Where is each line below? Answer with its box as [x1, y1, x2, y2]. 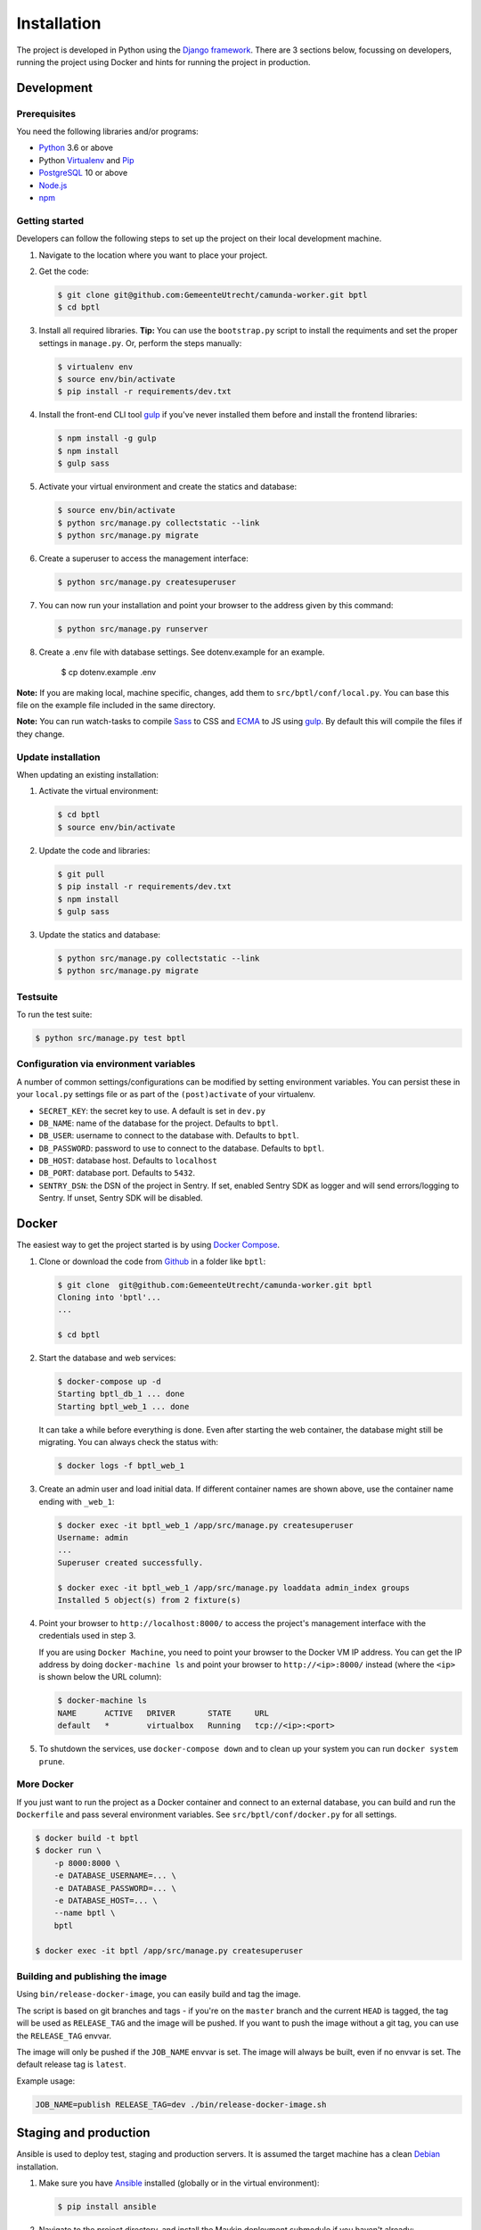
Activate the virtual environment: [38, 786, 159, 797]
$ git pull [57, 869, 105, 879]
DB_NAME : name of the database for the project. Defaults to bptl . [38, 1118, 279, 1128]
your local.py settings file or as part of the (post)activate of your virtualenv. [16, 1089, 316, 1100]
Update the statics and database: [38, 929, 160, 940]
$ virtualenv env [57, 361, 134, 372]
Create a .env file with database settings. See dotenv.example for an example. [38, 647, 325, 657]
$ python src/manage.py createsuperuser [57, 576, 236, 587]
